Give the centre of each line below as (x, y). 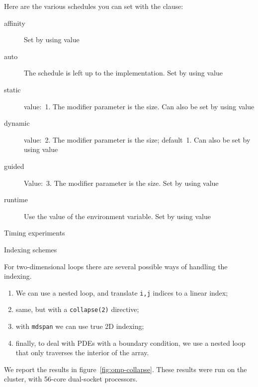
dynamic (17, 123)
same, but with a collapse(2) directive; (77, 309)
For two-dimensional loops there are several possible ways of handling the (116, 266)
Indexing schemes (31, 249)
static (12, 89)
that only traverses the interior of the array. (82, 352)
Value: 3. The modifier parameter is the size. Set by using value (121, 183)
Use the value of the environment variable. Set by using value (117, 216)
